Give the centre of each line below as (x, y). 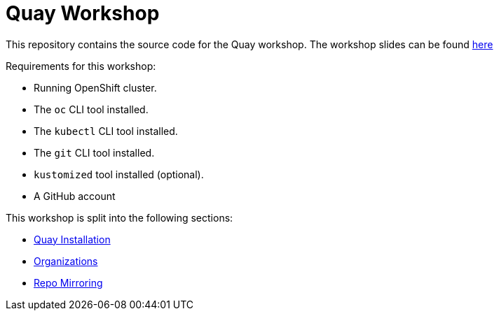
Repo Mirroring (68, 282)
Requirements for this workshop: (81, 66)
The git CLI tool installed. (94, 152)
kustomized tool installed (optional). (119, 174)
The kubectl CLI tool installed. (106, 131)
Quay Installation (72, 239)
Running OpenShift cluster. (95, 87)
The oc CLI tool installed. (91, 109)
